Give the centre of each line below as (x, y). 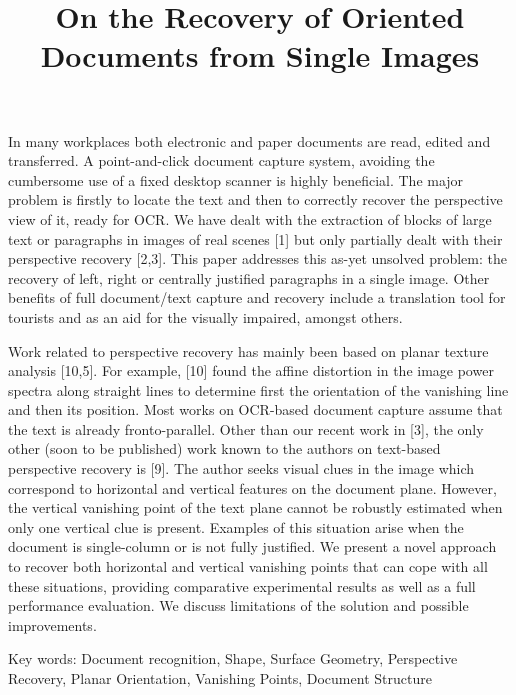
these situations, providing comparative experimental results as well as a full (242, 585)
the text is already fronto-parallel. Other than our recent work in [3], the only (246, 428)
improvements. (52, 624)
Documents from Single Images (260, 55)
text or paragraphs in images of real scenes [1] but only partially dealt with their (255, 238)
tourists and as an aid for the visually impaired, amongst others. (205, 316)
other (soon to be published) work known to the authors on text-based (224, 448)
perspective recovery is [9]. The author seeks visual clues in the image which (241, 468)
